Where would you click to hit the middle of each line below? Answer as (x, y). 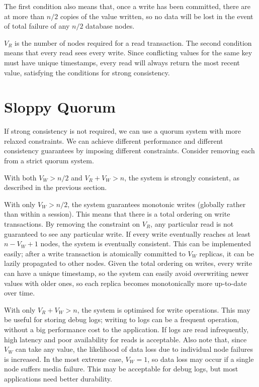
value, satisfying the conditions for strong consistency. (87, 72)
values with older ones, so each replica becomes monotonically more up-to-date (125, 283)
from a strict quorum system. (49, 161)
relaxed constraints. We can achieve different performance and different (114, 140)
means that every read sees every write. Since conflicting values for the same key (128, 53)
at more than (24, 16)
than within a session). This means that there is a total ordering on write (117, 214)
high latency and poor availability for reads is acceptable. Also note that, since (125, 339)
